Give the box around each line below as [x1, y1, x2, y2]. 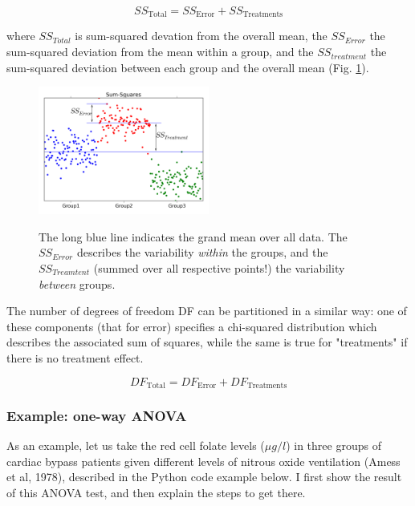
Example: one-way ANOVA [6, 405, 187, 425]
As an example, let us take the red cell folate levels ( [6, 437, 265, 454]
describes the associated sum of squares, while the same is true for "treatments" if [6, 334, 408, 350]
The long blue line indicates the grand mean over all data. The [39, 228, 348, 245]
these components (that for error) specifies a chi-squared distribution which [6, 318, 377, 334]
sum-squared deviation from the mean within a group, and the [6, 43, 314, 60]
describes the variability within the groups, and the [76, 244, 328, 261]
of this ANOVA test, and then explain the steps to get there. [6, 484, 306, 501]
